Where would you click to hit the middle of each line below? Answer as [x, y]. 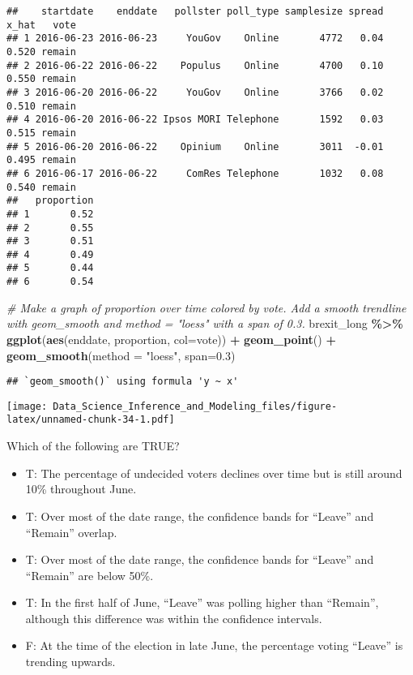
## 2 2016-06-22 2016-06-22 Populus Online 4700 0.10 [195, 65]
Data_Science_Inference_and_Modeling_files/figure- [195, 406]
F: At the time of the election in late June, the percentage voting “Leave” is [214, 645]
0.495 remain [41, 160]
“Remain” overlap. [71, 532]
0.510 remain [41, 106]
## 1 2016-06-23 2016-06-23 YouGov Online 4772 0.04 [195, 39]
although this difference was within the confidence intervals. [174, 618]
